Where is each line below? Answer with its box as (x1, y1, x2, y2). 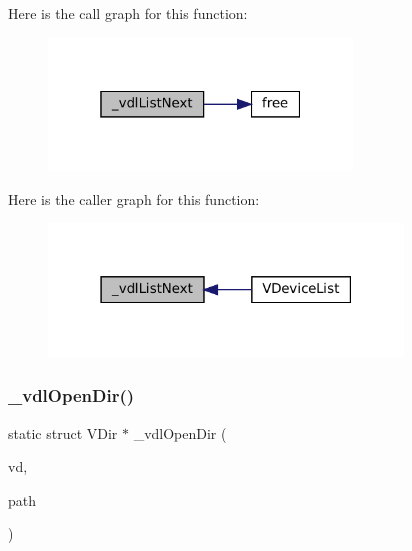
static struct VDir (8, 422, 118, 443)
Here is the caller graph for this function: (8, 188, 260, 209)
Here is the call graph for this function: (8, 3, 248, 23)
